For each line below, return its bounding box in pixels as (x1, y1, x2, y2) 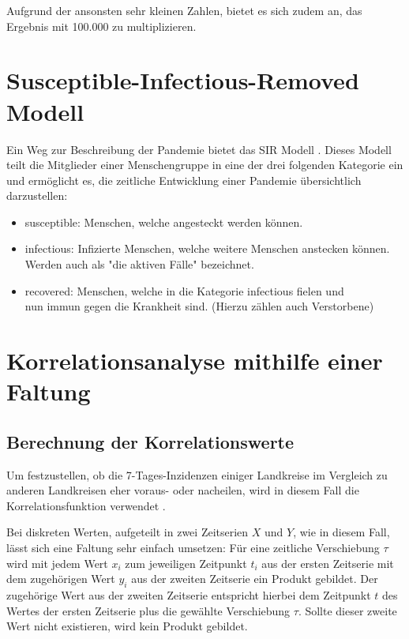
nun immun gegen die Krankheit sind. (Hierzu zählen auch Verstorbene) (24, 298, 374, 314)
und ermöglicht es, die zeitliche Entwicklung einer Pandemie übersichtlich (6, 171, 362, 188)
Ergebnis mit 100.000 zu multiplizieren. (6, 17, 197, 34)
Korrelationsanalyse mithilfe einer (6, 344, 383, 377)
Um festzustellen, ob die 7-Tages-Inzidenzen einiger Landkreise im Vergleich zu (6, 466, 388, 483)
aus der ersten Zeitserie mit (261, 554, 394, 571)
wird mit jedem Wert (6, 554, 108, 571)
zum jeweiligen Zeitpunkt (125, 554, 247, 571)
